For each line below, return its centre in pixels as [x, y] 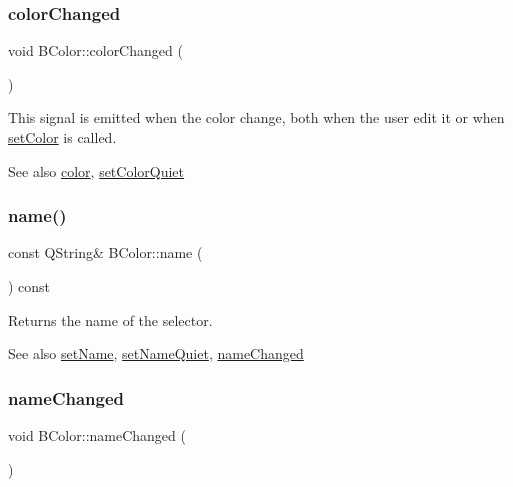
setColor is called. [62, 137]
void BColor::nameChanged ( [97, 435]
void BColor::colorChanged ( [95, 50]
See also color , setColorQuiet [96, 170]
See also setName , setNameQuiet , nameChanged [156, 353]
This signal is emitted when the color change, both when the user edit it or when [256, 117]
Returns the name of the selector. [110, 319]
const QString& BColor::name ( [105, 252]
